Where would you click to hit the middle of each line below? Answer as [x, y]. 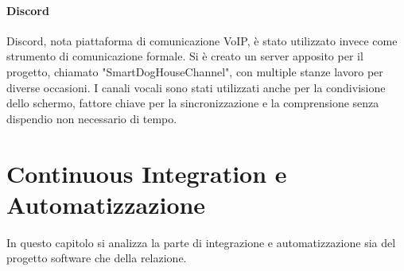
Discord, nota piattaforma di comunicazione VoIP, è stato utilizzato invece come [202, 40]
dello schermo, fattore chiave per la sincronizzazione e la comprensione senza [193, 103]
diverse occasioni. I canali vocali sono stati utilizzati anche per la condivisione [196, 87]
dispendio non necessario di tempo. [92, 118]
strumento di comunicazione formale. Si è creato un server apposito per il [185, 56]
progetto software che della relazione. [97, 258]
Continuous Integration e [147, 173]
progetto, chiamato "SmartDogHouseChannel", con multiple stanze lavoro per [195, 71]
